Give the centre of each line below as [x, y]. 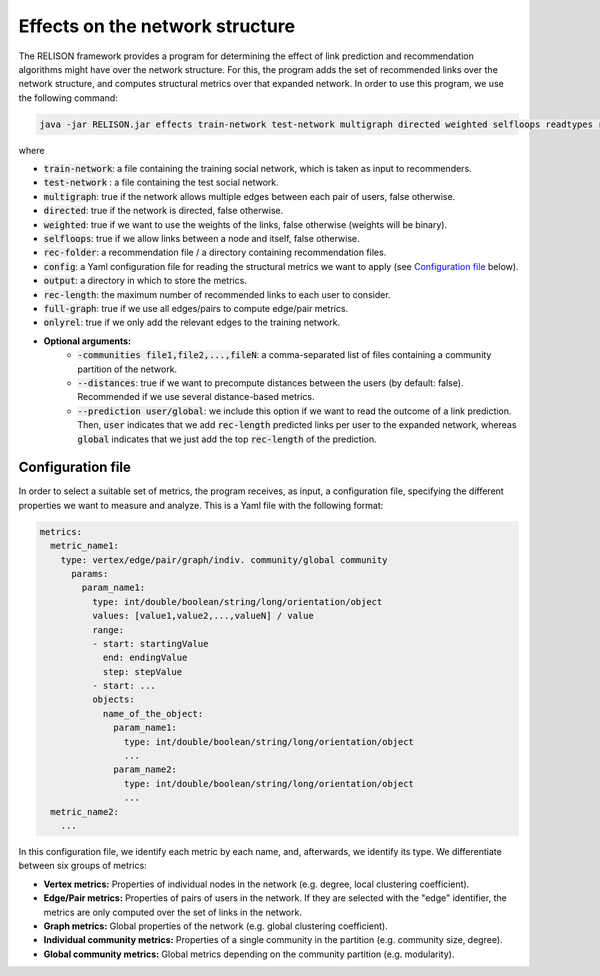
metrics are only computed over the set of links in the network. [172, 912]
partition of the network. [127, 369]
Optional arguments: [87, 341]
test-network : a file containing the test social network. [161, 182]
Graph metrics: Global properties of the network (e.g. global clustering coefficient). [216, 926]
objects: [113, 699]
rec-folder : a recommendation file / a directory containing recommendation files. [215, 252]
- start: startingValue [150, 643]
